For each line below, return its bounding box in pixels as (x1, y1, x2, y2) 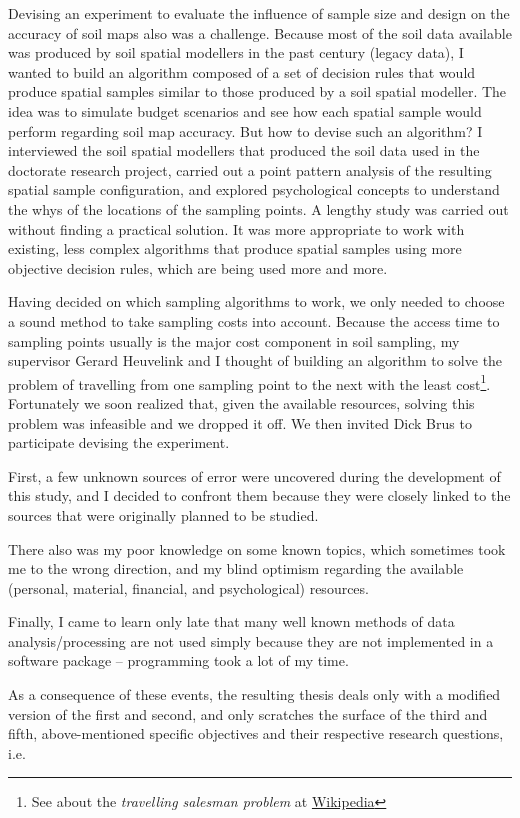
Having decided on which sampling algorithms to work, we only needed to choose (8, 291, 505, 312)
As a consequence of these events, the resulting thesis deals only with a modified (8, 684, 501, 705)
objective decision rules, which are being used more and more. (8, 257, 388, 278)
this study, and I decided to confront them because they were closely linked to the (8, 485, 511, 506)
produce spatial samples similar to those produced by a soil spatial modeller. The (8, 81, 507, 102)
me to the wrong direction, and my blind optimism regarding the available (8, 558, 464, 579)
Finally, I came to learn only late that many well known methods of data (8, 611, 455, 632)
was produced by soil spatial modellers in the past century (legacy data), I (8, 42, 464, 63)
